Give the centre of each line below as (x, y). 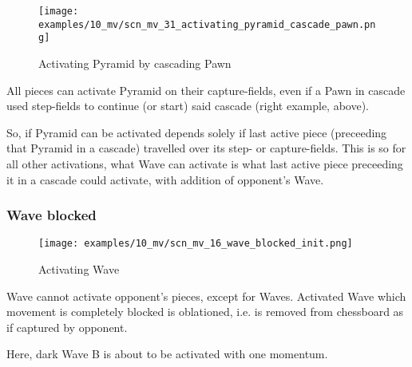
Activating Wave (79, 269)
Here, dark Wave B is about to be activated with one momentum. (167, 354)
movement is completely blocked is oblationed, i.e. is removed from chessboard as (205, 312)
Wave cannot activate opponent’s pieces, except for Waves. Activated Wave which (206, 296)
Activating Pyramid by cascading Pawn (135, 63)
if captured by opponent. (67, 327)
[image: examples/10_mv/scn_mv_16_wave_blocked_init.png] (196, 244)
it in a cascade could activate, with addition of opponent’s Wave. (165, 179)
